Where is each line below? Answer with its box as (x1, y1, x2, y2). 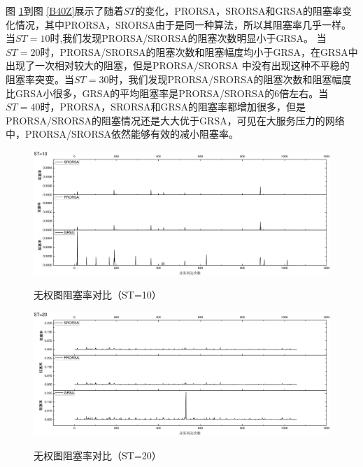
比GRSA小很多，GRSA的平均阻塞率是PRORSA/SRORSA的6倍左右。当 (6, 85, 329, 100)
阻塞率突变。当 (6, 71, 74, 86)
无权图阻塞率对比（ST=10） (34, 287, 162, 302)
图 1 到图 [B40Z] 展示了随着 (6, 3, 124, 17)
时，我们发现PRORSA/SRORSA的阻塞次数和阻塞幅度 (108, 71, 352, 86)
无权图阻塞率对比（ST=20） (34, 447, 162, 462)
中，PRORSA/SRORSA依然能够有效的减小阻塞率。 (6, 127, 239, 141)
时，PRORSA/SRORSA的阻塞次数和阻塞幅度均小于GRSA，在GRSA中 (40, 44, 358, 59)
